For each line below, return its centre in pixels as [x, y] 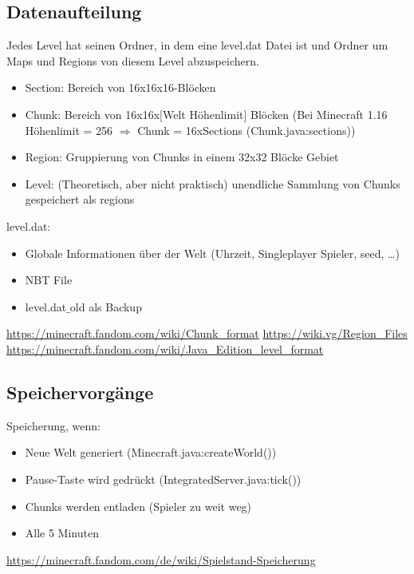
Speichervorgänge [80, 392]
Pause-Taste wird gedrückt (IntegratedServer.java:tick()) [163, 479]
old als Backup [106, 306]
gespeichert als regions [80, 199]
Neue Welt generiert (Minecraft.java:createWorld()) [151, 452]
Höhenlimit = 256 [69, 130]
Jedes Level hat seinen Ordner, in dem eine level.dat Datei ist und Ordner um [197, 45]
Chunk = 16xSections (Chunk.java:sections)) [246, 130]
